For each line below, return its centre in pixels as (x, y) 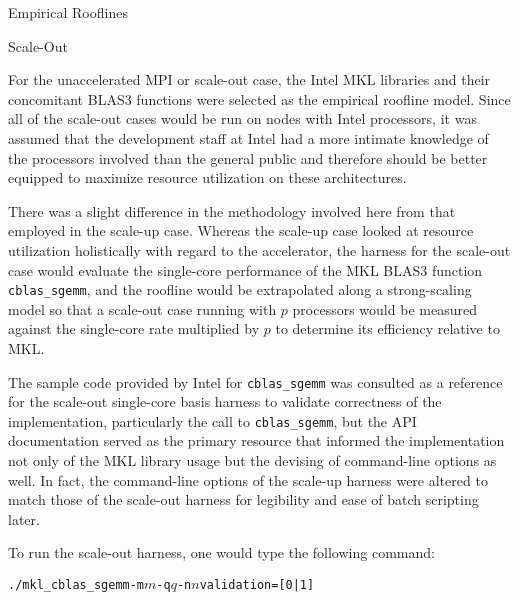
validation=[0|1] (257, 585)
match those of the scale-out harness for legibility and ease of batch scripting (243, 499)
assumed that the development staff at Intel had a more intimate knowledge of (248, 137)
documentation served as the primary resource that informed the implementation (256, 440)
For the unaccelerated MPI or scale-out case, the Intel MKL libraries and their (249, 79)
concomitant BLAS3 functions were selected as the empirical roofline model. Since (259, 98)
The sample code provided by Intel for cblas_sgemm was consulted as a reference (255, 381)
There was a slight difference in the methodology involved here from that (232, 210)
